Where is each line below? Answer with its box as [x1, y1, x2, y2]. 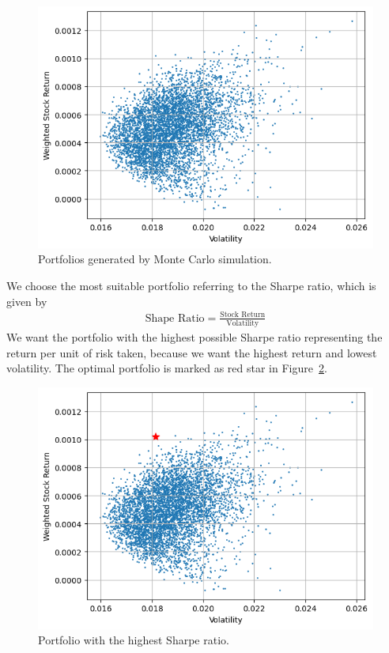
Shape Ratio [145, 312, 205, 324]
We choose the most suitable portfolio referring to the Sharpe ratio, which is [6, 277, 376, 293]
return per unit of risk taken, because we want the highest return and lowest [6, 344, 377, 360]
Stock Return [220, 311, 266, 319]
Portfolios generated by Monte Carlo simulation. [38, 251, 272, 267]
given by [6, 293, 47, 309]
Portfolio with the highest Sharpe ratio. [38, 632, 229, 648]
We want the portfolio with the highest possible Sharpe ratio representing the [6, 329, 383, 345]
